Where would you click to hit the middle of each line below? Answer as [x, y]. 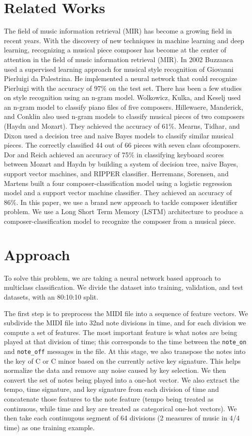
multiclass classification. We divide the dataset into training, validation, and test [124, 287]
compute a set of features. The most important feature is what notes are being [121, 332]
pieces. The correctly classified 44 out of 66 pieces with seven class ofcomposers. [122, 145]
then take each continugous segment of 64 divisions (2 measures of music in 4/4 [122, 418]
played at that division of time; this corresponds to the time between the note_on [125, 342]
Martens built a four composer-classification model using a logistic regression [118, 183]
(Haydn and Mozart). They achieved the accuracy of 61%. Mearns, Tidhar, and [122, 126]
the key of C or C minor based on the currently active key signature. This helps [122, 361]
